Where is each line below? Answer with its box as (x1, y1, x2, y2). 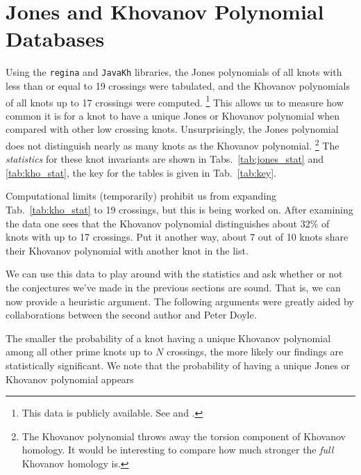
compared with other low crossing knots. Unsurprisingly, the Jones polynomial (6, 122, 339, 136)
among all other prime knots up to (6, 344, 153, 359)
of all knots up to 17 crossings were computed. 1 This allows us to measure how (6, 92, 344, 109)
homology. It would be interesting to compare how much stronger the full (22, 442, 334, 457)
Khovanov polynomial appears (6, 371, 134, 386)
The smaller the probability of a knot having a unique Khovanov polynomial (6, 330, 331, 345)
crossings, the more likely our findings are (166, 344, 344, 359)
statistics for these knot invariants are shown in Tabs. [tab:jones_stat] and (6, 152, 324, 166)
